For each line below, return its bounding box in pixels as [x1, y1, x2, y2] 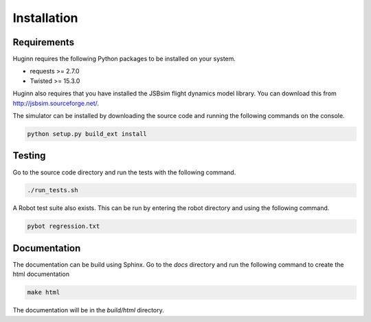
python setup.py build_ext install [27, 130, 147, 137]
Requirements [12, 36, 75, 48]
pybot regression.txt [27, 222, 100, 230]
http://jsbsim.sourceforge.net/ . [12, 99, 100, 107]
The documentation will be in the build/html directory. [12, 306, 164, 314]
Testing [12, 150, 46, 161]
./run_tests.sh [27, 186, 78, 194]
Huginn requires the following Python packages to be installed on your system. [12, 55, 236, 63]
